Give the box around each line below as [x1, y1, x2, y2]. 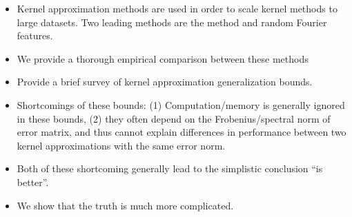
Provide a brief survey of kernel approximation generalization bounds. [17, 74, 313, 89]
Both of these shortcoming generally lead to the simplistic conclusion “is [17, 161, 323, 176]
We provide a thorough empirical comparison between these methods [17, 51, 309, 65]
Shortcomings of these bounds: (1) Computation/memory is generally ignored [17, 97, 345, 112]
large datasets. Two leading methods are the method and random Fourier [17, 14, 327, 29]
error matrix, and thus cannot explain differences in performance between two [17, 125, 346, 139]
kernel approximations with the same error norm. [17, 138, 226, 152]
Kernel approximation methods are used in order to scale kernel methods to [17, 1, 338, 15]
